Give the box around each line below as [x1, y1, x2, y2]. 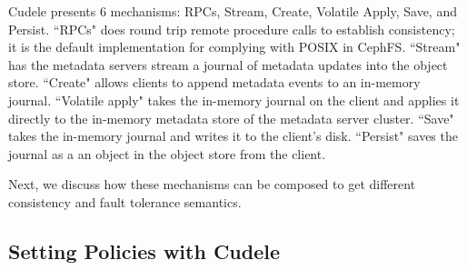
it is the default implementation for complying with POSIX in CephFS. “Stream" [8, 37, 461, 56]
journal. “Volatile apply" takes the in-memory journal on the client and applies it [8, 90, 460, 109]
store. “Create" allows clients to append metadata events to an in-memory [8, 73, 421, 92]
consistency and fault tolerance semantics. [8, 192, 242, 211]
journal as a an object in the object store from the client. [8, 144, 326, 163]
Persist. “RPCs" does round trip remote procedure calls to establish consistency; [8, 19, 455, 38]
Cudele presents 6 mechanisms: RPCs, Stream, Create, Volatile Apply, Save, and [8, 2, 457, 20]
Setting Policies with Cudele [8, 236, 280, 265]
